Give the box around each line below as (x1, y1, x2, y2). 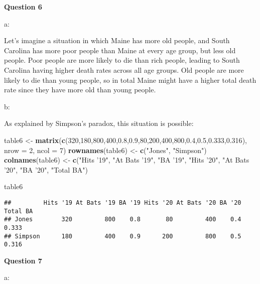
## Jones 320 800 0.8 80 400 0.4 (4, 216, 241, 223)
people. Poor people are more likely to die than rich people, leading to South (4, 55, 240, 65)
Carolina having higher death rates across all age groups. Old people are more (4, 64, 244, 75)
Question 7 (4, 255, 42, 265)
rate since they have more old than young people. (4, 84, 156, 95)
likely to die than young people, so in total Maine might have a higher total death (4, 74, 256, 85)
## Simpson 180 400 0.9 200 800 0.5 (4, 232, 241, 240)
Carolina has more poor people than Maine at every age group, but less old (4, 45, 236, 55)
